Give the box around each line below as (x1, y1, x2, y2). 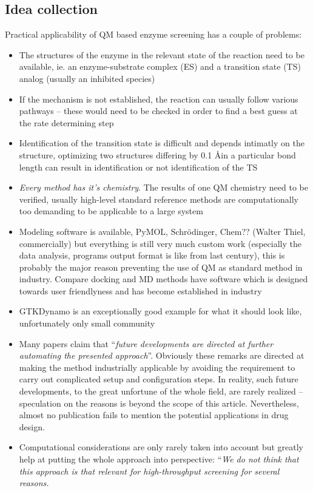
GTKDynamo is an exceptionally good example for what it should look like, (19, 305, 302, 317)
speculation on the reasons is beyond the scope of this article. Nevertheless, (19, 396, 299, 409)
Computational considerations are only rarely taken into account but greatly (19, 441, 304, 453)
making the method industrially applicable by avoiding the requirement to (19, 361, 295, 373)
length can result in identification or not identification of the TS (19, 160, 258, 173)
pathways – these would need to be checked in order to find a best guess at (19, 104, 298, 117)
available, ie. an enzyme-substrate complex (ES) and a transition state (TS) (19, 60, 301, 73)
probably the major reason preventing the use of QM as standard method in (19, 260, 303, 273)
